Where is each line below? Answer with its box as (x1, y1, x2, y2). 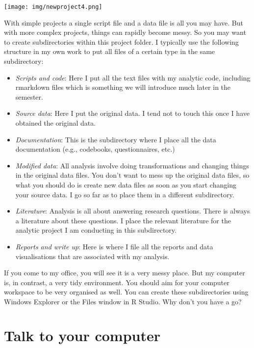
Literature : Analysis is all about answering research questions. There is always (15, 206, 250, 216)
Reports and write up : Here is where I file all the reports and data (15, 241, 213, 251)
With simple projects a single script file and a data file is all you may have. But (4, 17, 243, 27)
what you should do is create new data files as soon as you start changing (15, 179, 236, 189)
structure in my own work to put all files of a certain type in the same (4, 46, 215, 56)
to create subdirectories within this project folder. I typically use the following (4, 36, 239, 47)
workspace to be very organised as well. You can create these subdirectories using (4, 287, 249, 297)
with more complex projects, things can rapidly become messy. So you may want (4, 27, 246, 37)
